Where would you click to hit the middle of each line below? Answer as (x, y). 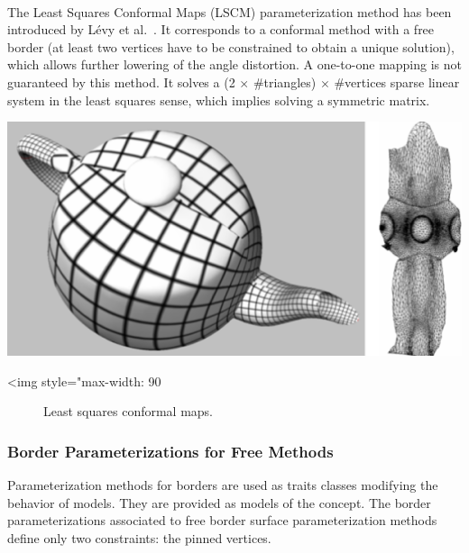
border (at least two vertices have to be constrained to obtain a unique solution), (231, 46)
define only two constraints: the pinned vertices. (139, 538)
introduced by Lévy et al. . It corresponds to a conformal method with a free (221, 29)
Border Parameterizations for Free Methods (170, 451)
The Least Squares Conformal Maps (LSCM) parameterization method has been (230, 11)
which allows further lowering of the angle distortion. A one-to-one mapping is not (235, 64)
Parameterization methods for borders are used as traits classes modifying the (223, 485)
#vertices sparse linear (397, 82)
